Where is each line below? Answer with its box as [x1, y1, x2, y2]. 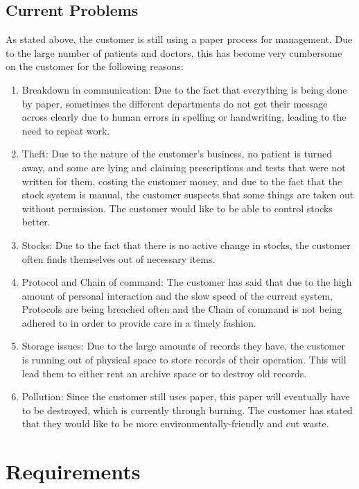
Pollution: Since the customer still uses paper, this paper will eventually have [21, 389, 350, 404]
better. [21, 214, 51, 229]
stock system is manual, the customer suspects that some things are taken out [21, 187, 354, 202]
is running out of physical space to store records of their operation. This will [21, 352, 347, 367]
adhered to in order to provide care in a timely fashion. [21, 315, 256, 329]
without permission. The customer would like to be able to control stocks [21, 200, 333, 215]
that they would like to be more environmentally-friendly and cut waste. [21, 416, 329, 431]
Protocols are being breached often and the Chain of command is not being [21, 302, 342, 316]
